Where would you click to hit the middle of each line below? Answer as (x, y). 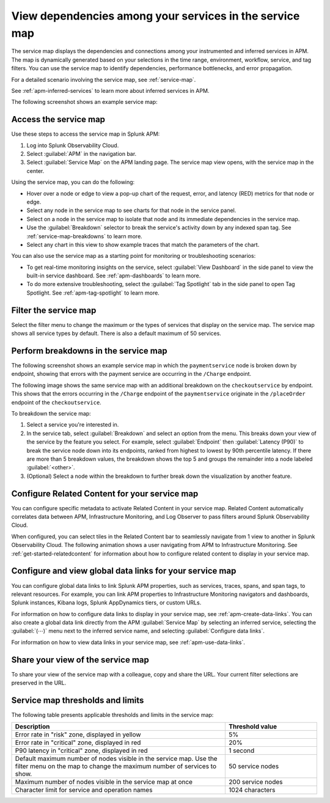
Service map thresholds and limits (78, 700)
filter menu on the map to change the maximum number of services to (116, 766)
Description (32, 727)
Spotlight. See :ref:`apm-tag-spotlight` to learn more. (93, 293)
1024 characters (252, 790)
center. (35, 170)
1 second (242, 750)
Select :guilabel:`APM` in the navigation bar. (82, 153)
